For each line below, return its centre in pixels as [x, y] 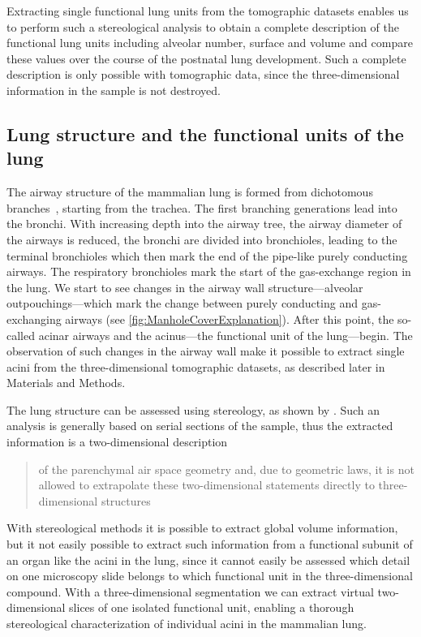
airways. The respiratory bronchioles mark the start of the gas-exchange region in [209, 271]
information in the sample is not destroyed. [114, 90]
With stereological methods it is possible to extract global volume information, [202, 528]
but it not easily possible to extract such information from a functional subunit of [210, 544]
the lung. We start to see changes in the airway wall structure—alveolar [185, 287]
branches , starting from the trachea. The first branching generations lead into [202, 207]
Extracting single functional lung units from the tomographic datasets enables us [208, 11]
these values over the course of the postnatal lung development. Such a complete [206, 58]
